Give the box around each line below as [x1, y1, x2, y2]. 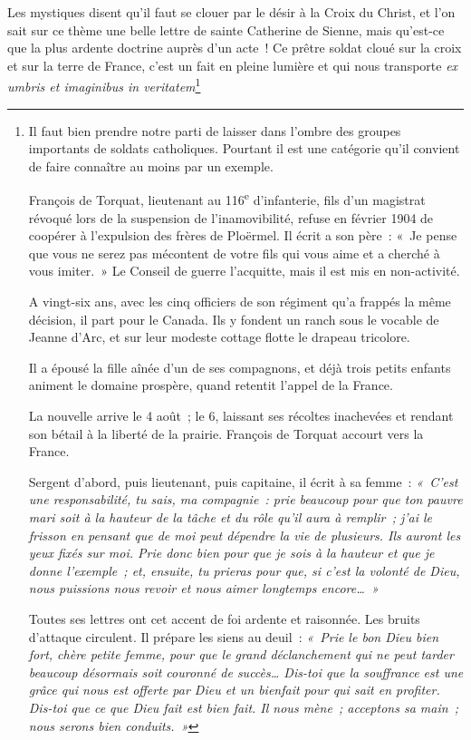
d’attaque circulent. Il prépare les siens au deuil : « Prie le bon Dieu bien [28, 627, 439, 646]
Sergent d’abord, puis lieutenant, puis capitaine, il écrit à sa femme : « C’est [28, 472, 458, 491]
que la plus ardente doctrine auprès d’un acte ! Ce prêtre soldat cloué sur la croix [7, 38, 462, 57]
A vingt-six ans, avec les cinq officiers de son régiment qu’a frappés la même [28, 292, 451, 311]
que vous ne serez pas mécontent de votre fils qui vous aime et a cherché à [28, 243, 440, 262]
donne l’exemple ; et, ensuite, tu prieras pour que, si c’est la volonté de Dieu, [28, 560, 460, 579]
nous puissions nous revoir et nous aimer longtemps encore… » [28, 579, 379, 598]
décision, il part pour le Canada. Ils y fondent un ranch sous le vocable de [28, 309, 439, 328]
